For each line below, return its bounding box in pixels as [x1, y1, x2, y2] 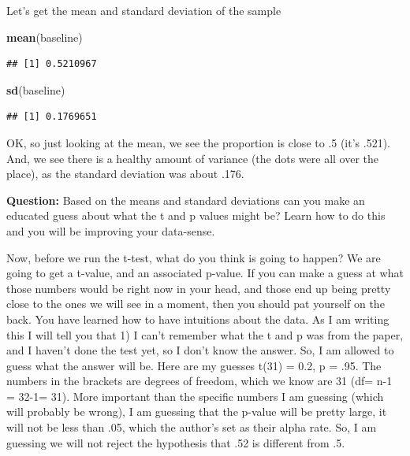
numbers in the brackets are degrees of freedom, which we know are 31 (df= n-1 [6, 373, 393, 389]
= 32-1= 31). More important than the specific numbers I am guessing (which [6, 387, 384, 404]
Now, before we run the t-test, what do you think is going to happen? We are [6, 249, 381, 265]
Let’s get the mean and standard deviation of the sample [6, 2, 281, 18]
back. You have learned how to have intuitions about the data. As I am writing [6, 310, 389, 327]
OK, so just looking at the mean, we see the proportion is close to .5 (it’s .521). [6, 134, 391, 150]
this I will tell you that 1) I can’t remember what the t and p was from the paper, [6, 326, 404, 343]
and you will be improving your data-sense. [6, 222, 215, 239]
